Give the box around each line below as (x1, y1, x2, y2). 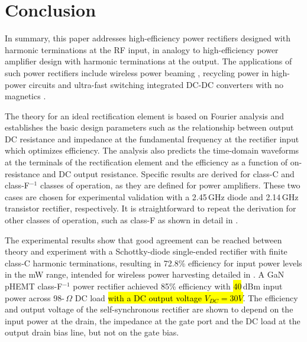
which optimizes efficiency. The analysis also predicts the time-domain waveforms (5, 144, 299, 157)
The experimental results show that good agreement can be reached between (5, 233, 282, 246)
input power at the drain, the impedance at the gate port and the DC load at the (5, 314, 300, 327)
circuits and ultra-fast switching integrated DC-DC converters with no (28, 78, 284, 90)
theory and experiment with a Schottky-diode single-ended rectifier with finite (5, 245, 287, 258)
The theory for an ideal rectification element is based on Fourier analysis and (5, 109, 285, 122)
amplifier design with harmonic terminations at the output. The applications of (5, 55, 292, 67)
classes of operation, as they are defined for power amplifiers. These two (40, 179, 300, 191)
